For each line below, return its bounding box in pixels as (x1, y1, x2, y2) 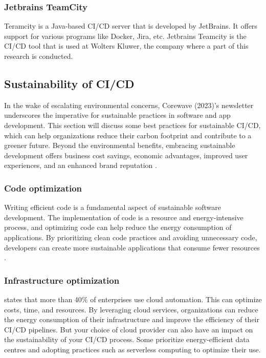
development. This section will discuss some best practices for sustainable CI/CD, (4, 119, 261, 130)
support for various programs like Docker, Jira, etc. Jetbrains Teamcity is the (4, 30, 247, 41)
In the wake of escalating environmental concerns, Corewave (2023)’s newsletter (4, 99, 254, 110)
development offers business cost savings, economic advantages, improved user (4, 150, 248, 160)
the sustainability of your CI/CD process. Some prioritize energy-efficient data (4, 334, 250, 345)
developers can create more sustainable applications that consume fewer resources (4, 242, 260, 252)
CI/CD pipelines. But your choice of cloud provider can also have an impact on (4, 324, 253, 334)
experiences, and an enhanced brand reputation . (4, 160, 157, 171)
